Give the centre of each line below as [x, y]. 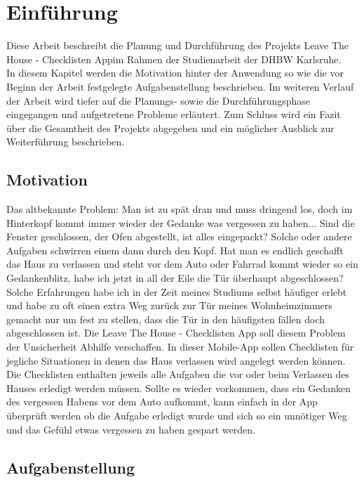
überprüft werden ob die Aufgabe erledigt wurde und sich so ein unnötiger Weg [177, 415]
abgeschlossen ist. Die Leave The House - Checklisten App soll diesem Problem [176, 333]
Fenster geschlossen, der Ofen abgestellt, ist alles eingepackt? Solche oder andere [179, 236]
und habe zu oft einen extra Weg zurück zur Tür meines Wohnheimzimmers [169, 305]
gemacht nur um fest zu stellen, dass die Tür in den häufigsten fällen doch [166, 319]
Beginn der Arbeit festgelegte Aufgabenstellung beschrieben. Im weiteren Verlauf [180, 86]
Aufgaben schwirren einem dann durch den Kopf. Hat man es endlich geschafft [175, 250]
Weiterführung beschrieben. [66, 142]
